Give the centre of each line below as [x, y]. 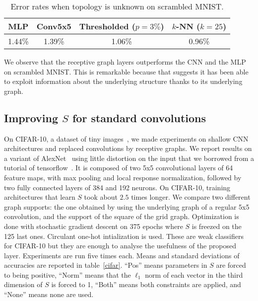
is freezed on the [217, 226]
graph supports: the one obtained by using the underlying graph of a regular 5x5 [127, 206]
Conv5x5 [54, 26]
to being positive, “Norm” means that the [67, 274]
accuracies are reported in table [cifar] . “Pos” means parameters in [106, 265]
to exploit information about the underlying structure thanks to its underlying [123, 81]
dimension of [23, 284]
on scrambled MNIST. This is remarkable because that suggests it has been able [126, 71]
